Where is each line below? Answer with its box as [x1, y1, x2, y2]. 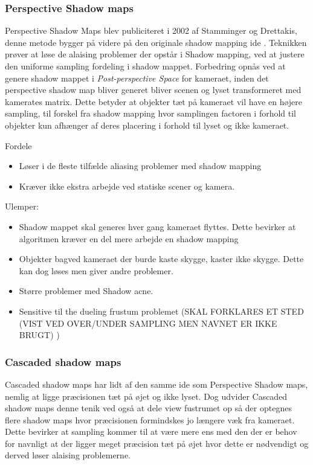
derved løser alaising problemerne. [5, 449, 131, 461]
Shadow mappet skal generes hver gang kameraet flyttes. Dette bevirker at [19, 220, 296, 232]
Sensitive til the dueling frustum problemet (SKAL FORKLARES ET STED [19, 304, 304, 317]
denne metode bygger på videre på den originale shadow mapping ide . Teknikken [5, 36, 307, 48]
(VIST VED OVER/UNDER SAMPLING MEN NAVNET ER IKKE [19, 316, 277, 329]
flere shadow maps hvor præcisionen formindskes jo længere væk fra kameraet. [5, 413, 295, 426]
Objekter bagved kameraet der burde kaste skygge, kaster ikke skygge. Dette [19, 252, 304, 265]
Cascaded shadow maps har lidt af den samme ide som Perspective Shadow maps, [5, 377, 308, 390]
